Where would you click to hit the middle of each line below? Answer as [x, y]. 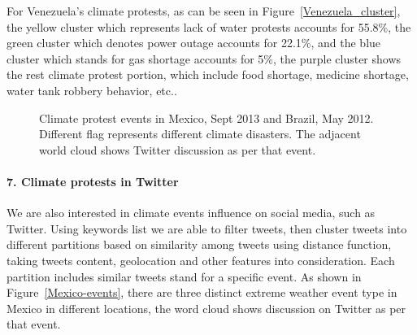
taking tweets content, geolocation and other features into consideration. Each [201, 260]
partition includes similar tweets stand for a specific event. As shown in [184, 276]
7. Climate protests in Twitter [93, 181]
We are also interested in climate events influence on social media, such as [191, 213]
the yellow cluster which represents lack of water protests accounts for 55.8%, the [209, 26]
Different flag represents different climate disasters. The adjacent [200, 134]
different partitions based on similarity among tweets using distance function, [199, 244]
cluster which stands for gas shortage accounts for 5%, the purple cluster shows [204, 58]
